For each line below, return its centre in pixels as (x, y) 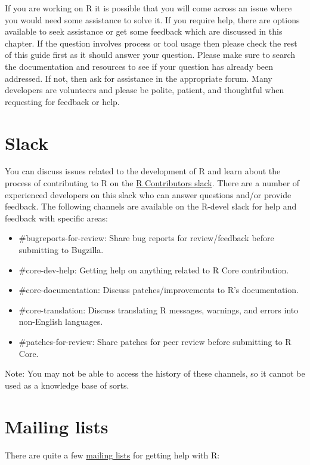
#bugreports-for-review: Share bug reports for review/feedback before (146, 238)
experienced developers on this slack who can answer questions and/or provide (148, 194)
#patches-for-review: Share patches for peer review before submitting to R (155, 341)
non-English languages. (61, 321)
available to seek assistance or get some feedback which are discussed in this (144, 31)
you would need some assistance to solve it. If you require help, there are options (152, 19)
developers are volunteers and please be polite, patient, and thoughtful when (145, 90)
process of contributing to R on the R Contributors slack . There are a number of (152, 183)
